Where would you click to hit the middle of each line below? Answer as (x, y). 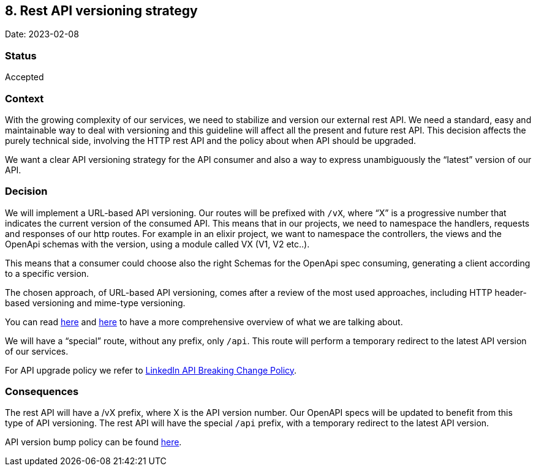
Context (25, 98)
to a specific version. (47, 273)
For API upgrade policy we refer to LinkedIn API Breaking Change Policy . (151, 370)
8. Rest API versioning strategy (101, 11)
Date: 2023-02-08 (42, 34)
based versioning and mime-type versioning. (95, 303)
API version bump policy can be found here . (93, 442)
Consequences (42, 392)
